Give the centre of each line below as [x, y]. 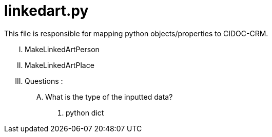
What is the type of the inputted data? [109, 97]
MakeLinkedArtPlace [60, 65]
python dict [85, 112]
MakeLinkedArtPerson [62, 49]
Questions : [44, 81]
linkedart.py [46, 11]
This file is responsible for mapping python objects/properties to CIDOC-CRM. [136, 33]
